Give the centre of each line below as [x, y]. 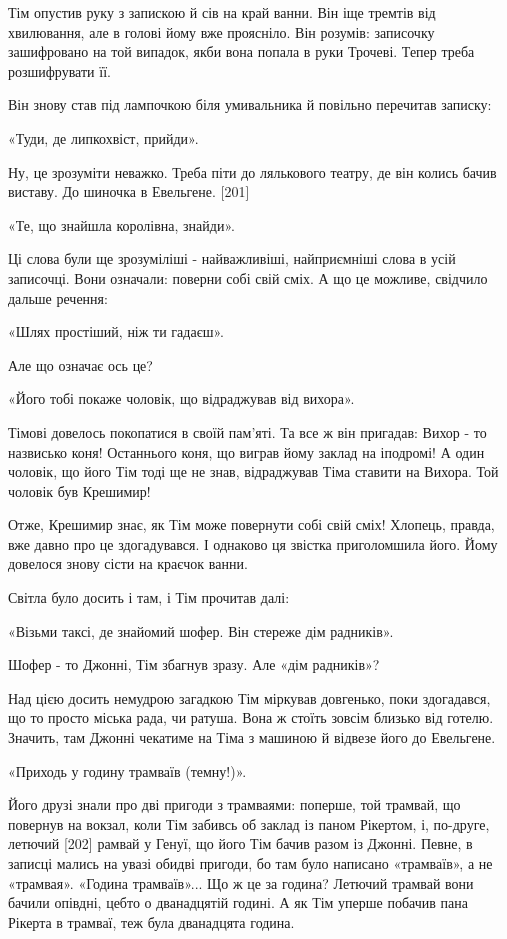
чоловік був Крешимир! [79, 490]
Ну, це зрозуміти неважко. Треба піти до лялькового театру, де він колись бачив [252, 171]
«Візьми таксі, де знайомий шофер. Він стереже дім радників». [201, 630]
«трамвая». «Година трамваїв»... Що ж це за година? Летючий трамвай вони [241, 882]
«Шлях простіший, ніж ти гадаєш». [116, 331]
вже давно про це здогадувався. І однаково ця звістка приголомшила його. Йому [253, 543]
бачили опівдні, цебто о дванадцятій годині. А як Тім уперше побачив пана [238, 902]
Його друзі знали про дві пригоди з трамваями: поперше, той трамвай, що [234, 804]
